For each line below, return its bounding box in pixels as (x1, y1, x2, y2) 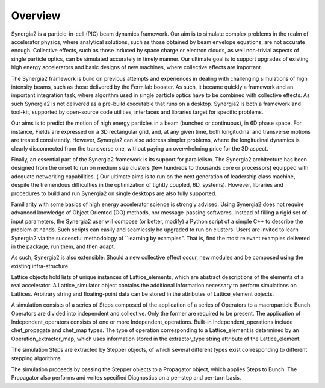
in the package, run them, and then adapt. (11, 243, 116, 250)
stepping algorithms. (11, 354, 63, 361)
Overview (11, 9, 61, 22)
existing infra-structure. (11, 262, 70, 269)
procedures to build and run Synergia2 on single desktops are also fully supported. (11, 190, 217, 197)
